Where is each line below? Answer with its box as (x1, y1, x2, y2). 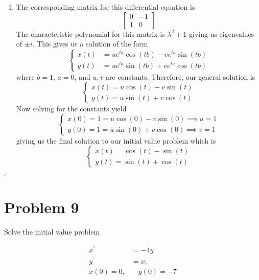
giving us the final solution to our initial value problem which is (16, 135, 216, 146)
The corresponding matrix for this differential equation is (16, 2, 195, 12)
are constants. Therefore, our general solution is (106, 71, 255, 82)
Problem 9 (4, 197, 79, 218)
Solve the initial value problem (4, 226, 100, 237)
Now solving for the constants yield (16, 103, 127, 114)
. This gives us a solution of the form (32, 38, 148, 49)
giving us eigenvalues (189, 28, 254, 39)
